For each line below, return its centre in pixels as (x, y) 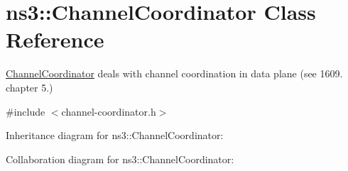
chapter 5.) (29, 87)
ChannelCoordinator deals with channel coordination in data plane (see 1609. (174, 73)
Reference (55, 39)
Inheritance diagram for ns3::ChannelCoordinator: (115, 135)
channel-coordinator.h (109, 111)
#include (26, 111)
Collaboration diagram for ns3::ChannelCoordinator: (120, 159)
